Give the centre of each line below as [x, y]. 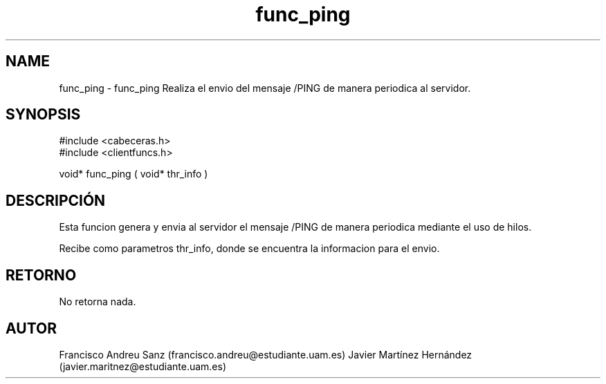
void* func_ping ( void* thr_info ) [134, 174]
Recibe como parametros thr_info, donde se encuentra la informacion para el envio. [249, 249]
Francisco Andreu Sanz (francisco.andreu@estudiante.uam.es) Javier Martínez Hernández [266, 354]
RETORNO [41, 275]
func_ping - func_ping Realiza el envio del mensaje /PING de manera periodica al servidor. [265, 88]
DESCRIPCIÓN [56, 200]
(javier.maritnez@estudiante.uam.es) [143, 366]
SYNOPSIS [43, 115]
